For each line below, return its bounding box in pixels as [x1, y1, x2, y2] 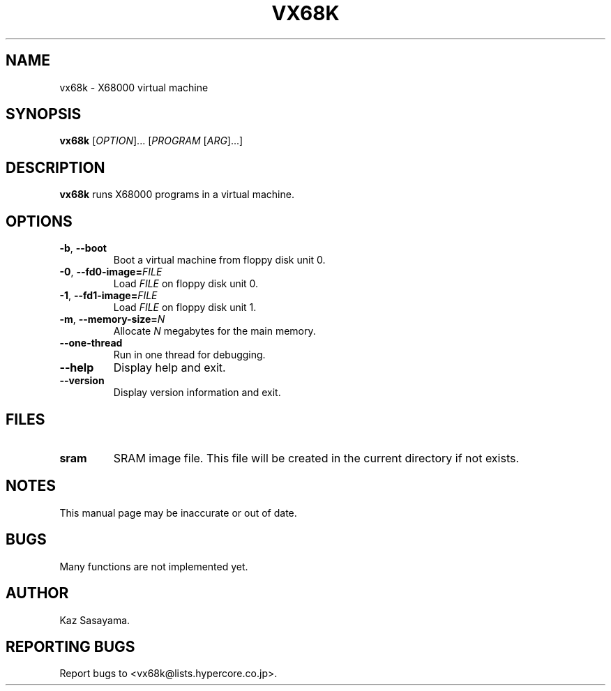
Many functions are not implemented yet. [59, 560, 248, 572]
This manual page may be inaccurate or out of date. [59, 506, 297, 519]
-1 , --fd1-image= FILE [59, 289, 158, 302]
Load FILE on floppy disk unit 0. [113, 278, 259, 290]
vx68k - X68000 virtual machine [59, 81, 209, 93]
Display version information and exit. [113, 386, 281, 399]
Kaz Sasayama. [59, 614, 130, 626]
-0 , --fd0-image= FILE [59, 266, 163, 278]
